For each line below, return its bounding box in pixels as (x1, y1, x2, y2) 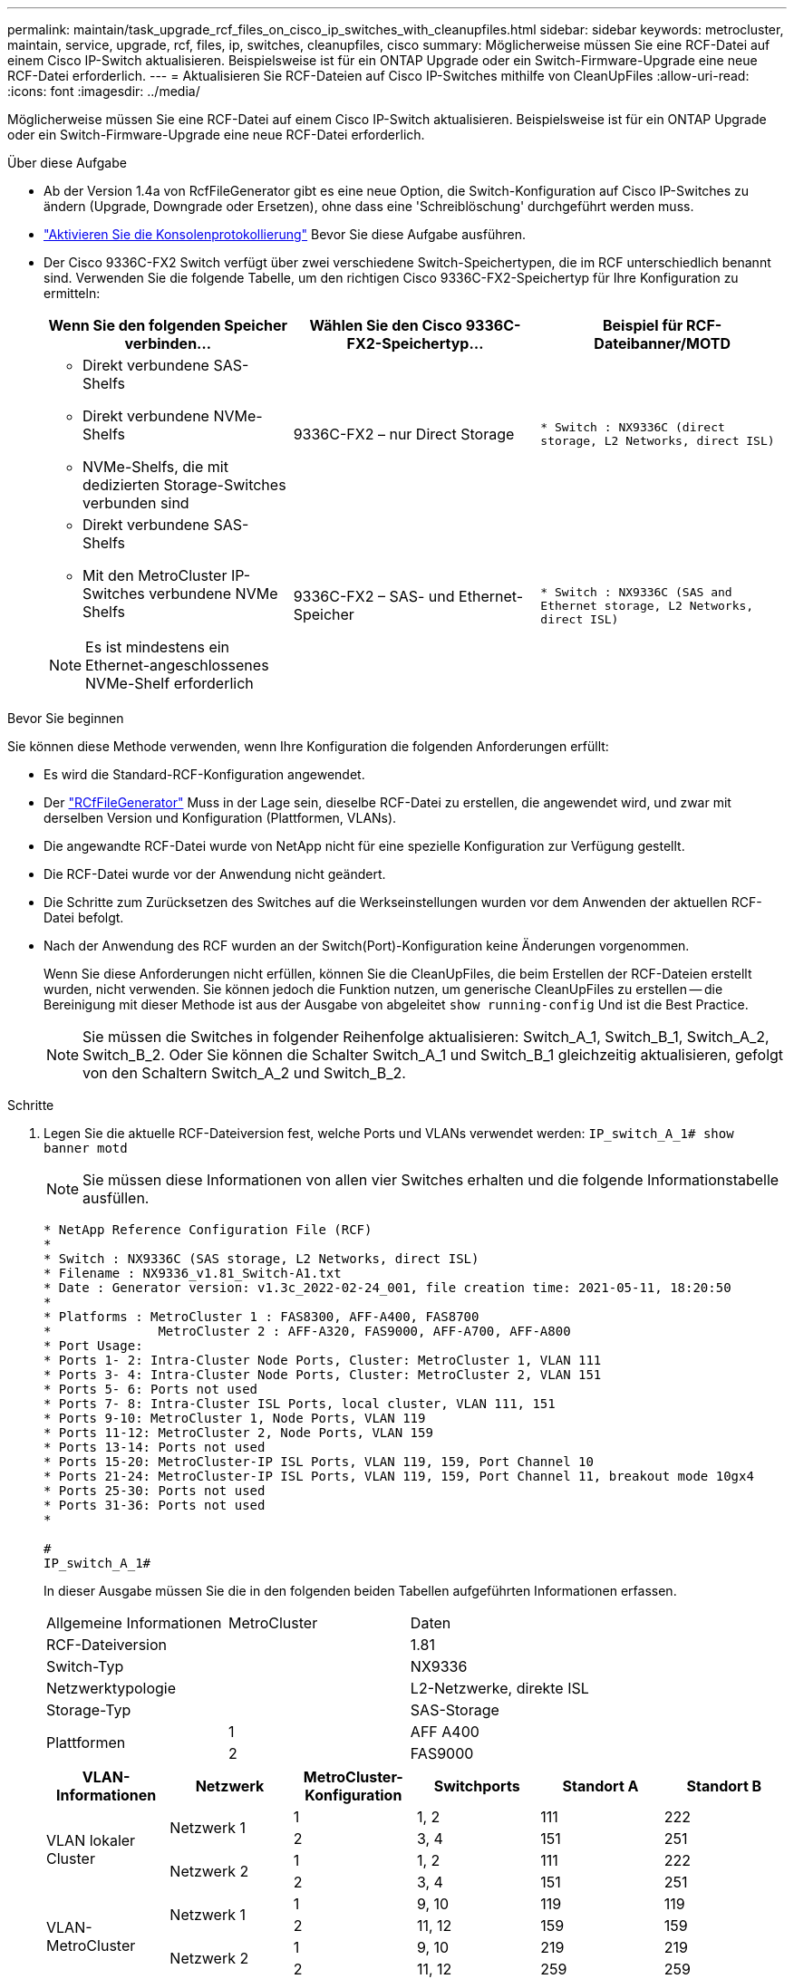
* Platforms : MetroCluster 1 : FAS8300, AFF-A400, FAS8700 (44, 1309, 479, 1324)
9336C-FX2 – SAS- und (293, 587, 455, 605)
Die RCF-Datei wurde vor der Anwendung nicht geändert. (44, 866, 386, 882)
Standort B (686, 1777, 762, 1795)
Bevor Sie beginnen (7, 710, 124, 726)
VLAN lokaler (46, 1831, 136, 1849)
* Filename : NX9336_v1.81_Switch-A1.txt (44, 1266, 342, 1280)
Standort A (562, 1777, 639, 1795)
